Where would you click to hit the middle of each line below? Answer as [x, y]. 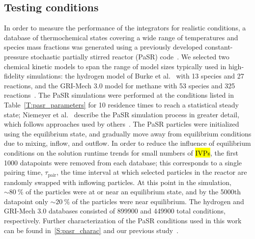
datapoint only [26, 201]
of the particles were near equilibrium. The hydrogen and [158, 201]
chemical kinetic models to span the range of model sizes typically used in [115, 66]
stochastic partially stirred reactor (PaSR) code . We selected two [130, 56]
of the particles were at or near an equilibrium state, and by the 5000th [133, 192]
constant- [219, 47]
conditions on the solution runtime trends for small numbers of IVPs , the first [121, 152]
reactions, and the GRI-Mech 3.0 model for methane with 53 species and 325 [120, 85]
